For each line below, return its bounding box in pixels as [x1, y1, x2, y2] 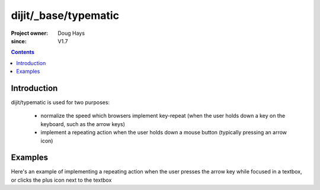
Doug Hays [57, 30, 85, 37]
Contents [11, 49, 35, 56]
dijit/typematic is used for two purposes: [11, 99, 110, 106]
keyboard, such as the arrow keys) [40, 120, 126, 127]
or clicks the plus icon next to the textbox [11, 176, 112, 183]
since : [11, 37, 27, 44]
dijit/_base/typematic [11, 9, 120, 22]
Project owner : [11, 30, 49, 37]
